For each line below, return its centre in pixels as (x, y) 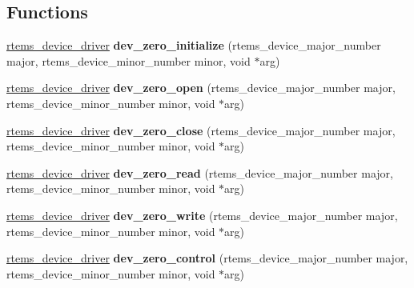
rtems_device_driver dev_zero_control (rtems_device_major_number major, (207, 258)
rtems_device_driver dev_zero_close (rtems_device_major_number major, (201, 130)
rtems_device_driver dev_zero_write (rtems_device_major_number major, (202, 215)
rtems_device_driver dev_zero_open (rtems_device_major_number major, (201, 88)
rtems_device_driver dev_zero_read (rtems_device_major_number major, (200, 172)
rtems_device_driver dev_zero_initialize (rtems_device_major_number (194, 45)
